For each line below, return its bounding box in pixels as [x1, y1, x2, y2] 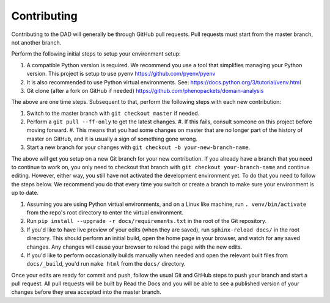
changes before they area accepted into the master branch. [11, 288, 161, 296]
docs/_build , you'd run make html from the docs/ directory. [26, 260, 186, 268]
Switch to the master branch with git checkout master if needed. [26, 109, 200, 117]
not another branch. [11, 38, 62, 46]
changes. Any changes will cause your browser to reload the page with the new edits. [26, 243, 243, 250]
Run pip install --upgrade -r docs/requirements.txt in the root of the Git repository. [26, 217, 267, 225]
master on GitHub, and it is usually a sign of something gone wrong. [26, 135, 198, 142]
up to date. [11, 189, 39, 197]
